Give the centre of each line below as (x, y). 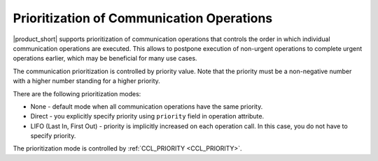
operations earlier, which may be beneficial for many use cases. (105, 59)
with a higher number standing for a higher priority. (86, 81)
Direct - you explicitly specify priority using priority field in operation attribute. (147, 116)
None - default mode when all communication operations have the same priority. (147, 106)
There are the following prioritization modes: (77, 93)
